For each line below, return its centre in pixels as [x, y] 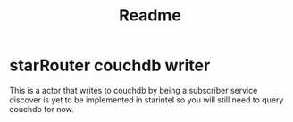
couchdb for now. [42, 109]
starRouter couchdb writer [110, 65]
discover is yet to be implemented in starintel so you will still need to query [146, 100]
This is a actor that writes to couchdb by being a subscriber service [134, 90]
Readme [150, 16]
